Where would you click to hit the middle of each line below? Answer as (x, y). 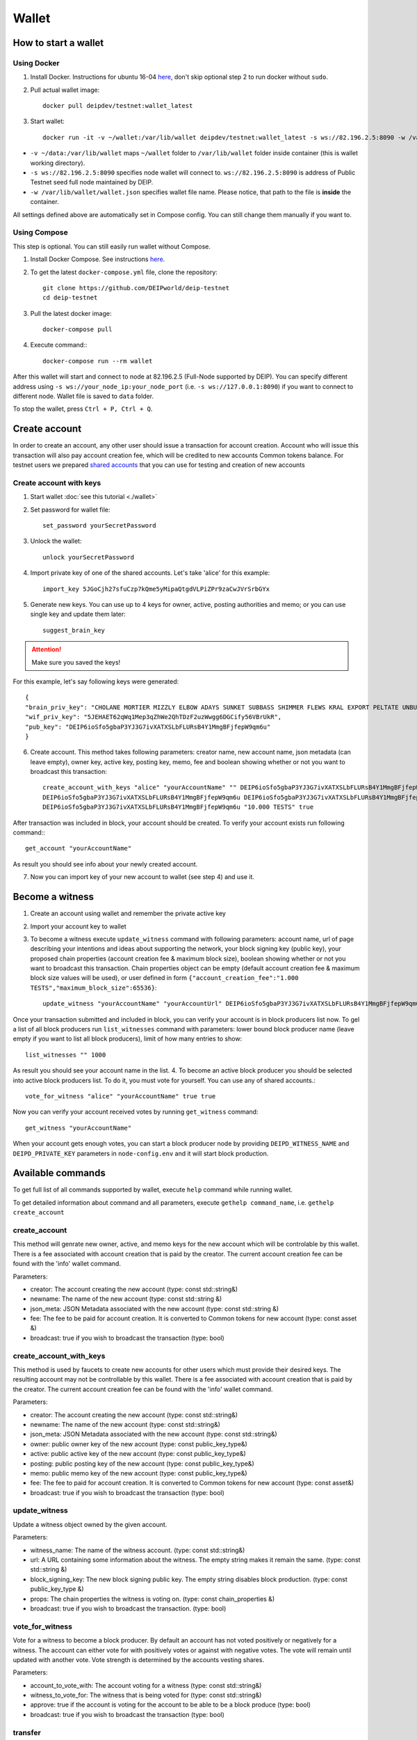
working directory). (58, 163)
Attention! (47, 649)
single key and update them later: (78, 614)
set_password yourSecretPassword (99, 526)
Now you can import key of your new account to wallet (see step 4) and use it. (142, 877)
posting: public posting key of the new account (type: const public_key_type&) (142, 1463)
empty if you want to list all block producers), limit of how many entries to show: (128, 1039)
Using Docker (36, 63)
